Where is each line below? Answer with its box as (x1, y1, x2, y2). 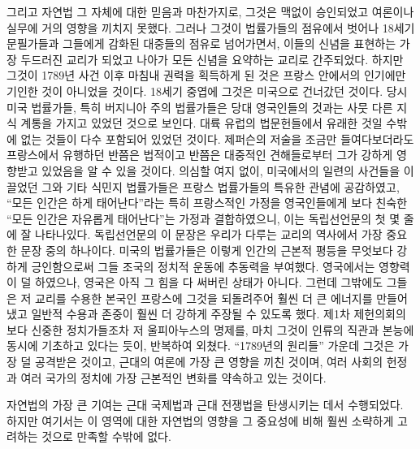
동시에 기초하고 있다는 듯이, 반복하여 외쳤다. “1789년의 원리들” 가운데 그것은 (6, 337, 395, 354)
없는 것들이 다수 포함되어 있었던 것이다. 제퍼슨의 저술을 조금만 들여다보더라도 (20, 130, 414, 147)
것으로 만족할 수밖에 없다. (41, 428, 171, 445)
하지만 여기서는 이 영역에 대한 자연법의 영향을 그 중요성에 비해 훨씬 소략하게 (6, 412, 394, 429)
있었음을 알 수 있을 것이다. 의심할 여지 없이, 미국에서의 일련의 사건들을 (41, 162, 401, 179)
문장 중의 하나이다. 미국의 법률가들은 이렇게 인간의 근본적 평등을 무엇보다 (20, 241, 393, 258)
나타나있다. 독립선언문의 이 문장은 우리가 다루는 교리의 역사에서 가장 (35, 226, 383, 243)
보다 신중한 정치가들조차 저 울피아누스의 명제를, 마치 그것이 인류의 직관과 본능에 (6, 321, 414, 338)
